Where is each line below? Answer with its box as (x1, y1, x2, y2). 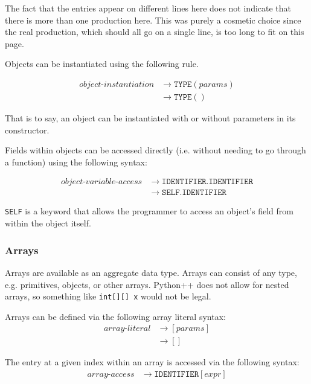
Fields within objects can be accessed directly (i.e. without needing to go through (5, 144, 306, 156)
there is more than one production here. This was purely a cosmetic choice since (5, 13, 301, 26)
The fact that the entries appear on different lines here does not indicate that (5, 2, 292, 14)
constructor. (5, 123, 50, 136)
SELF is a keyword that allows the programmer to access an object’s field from (5, 205, 293, 217)
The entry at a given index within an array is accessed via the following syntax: (5, 356, 300, 368)
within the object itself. (5, 217, 91, 229)
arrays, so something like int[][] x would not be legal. (5, 290, 211, 302)
